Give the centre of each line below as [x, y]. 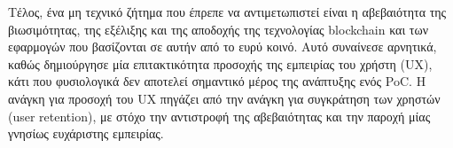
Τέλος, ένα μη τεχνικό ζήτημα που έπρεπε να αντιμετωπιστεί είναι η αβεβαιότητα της [227, 12]
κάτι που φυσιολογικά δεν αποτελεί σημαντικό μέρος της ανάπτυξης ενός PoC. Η [217, 81]
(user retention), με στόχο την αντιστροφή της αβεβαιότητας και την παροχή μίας [219, 116]
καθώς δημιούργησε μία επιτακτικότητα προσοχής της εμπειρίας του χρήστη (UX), [220, 63]
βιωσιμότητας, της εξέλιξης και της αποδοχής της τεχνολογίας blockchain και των [219, 29]
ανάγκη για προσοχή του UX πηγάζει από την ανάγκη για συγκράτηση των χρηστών [224, 98]
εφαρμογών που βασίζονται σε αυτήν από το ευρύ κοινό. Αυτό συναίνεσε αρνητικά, [223, 47]
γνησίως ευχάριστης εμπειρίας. [86, 133]
